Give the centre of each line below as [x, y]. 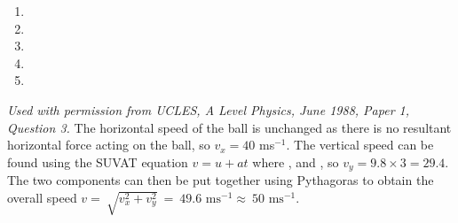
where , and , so [296, 161]
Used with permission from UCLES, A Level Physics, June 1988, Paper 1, [209, 109]
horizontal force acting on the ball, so [109, 145]
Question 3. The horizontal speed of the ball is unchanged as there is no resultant [229, 127]
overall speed [42, 197]
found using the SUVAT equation [98, 161]
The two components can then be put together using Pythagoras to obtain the [221, 180]
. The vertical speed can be [360, 145]
